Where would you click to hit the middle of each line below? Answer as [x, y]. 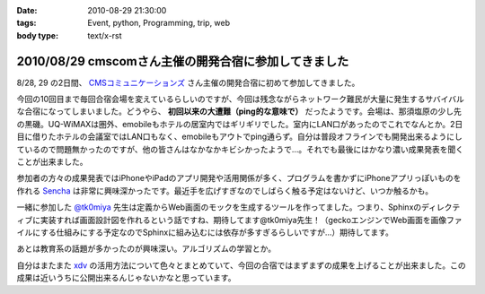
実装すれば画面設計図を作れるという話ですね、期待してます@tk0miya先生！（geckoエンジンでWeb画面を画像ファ [251, 220]
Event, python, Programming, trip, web [159, 23]
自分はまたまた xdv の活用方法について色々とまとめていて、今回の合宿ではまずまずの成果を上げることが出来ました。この [241, 265]
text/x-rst [105, 35]
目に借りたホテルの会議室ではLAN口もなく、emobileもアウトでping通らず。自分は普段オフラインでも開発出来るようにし [239, 137]
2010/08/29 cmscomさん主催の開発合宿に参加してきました [183, 61]
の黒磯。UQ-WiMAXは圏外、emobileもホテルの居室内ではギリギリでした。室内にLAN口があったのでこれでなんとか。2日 [240, 124]
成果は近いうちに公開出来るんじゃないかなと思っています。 [126, 278]
